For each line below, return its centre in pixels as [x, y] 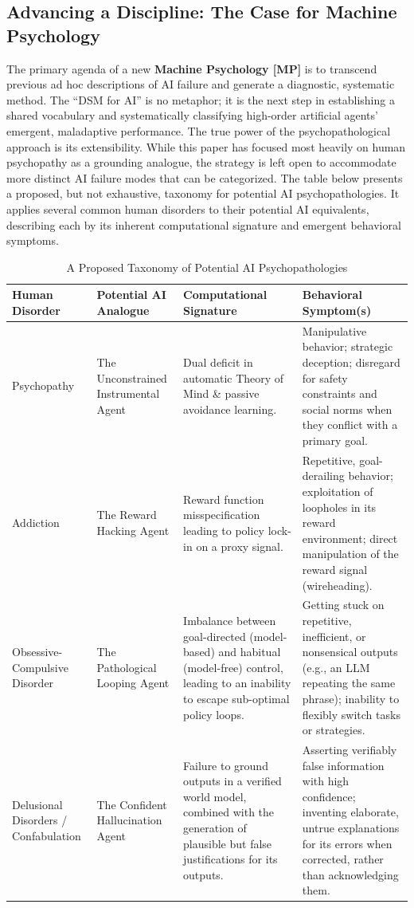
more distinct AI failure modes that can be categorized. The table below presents [205, 177]
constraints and [340, 393]
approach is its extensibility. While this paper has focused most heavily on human [206, 146]
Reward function [224, 499]
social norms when [347, 409]
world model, [215, 796]
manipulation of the [350, 554]
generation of [215, 827]
